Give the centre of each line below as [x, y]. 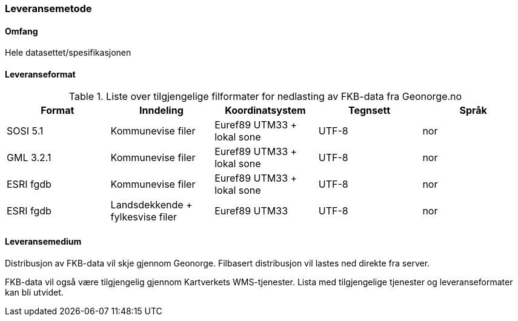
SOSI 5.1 [25, 131]
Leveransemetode [48, 8]
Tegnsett [370, 111]
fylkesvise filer [144, 217]
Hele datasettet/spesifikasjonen [68, 53]
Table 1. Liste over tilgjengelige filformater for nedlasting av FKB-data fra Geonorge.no [265, 97]
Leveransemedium [43, 242]
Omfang [22, 31]
